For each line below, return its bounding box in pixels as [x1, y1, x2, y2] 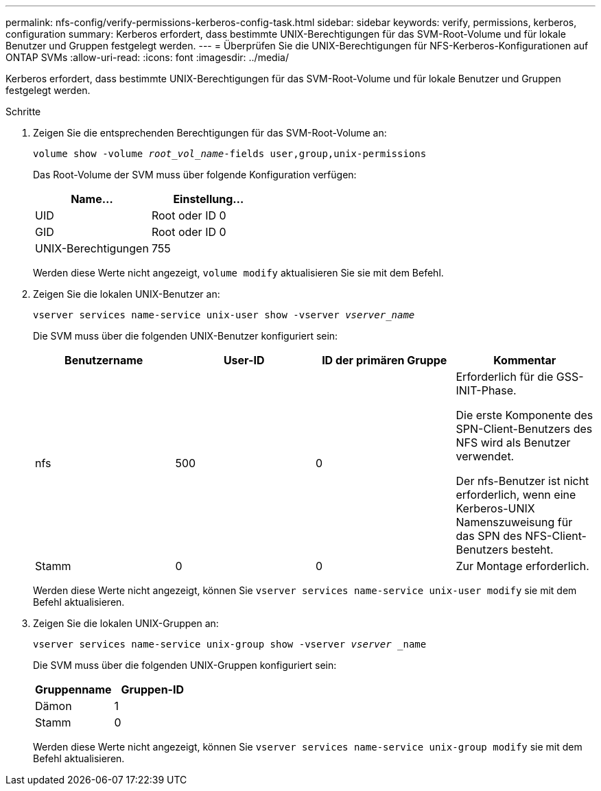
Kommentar [493, 353, 556, 367]
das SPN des [456, 529, 522, 543]
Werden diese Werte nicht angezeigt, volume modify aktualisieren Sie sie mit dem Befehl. [33, 267, 444, 279]
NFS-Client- [525, 529, 587, 543]
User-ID [223, 353, 265, 367]
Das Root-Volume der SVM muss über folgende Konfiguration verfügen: [33, 169, 357, 180]
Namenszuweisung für [456, 515, 573, 529]
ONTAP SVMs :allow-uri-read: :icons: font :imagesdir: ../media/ [5, 51, 289, 63]
